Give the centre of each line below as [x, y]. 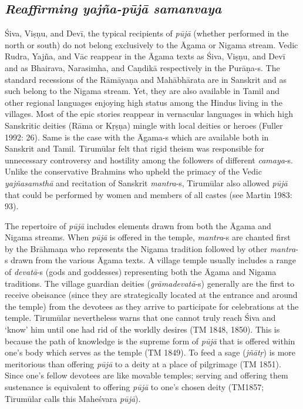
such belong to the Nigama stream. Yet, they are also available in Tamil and [142, 91]
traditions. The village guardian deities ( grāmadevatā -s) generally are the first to [150, 283]
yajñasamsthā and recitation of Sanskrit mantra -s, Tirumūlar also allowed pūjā [146, 182]
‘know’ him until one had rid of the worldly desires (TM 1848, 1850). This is [142, 329]
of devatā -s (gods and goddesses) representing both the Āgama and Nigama [141, 272]
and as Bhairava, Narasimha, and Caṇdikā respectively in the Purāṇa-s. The [142, 67]
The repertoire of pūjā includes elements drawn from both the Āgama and [138, 225]
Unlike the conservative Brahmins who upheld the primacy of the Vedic [133, 171]
